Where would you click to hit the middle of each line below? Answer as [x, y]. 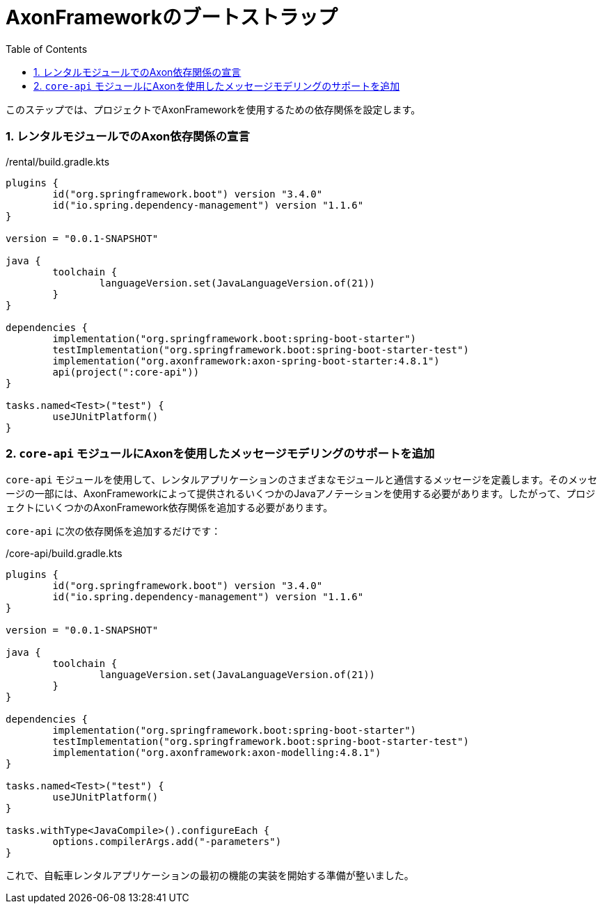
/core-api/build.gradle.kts [64, 554]
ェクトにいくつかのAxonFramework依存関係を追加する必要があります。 [169, 508]
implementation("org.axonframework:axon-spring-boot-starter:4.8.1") [246, 361]
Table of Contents [47, 49]
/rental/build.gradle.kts [58, 161]
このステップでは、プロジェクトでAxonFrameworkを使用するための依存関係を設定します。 [213, 109]
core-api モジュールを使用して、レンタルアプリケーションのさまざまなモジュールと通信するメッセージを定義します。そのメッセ [302, 480]
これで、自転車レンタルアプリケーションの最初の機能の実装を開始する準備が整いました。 [210, 876]
